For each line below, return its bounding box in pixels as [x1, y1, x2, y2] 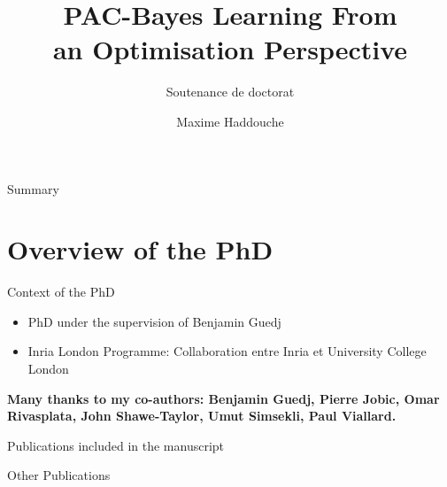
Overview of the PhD [7, 231, 274, 267]
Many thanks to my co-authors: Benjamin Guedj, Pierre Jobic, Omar [7, 389, 440, 407]
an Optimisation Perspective [52, 31, 408, 67]
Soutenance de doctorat [166, 82, 295, 101]
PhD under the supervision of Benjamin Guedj [27, 312, 281, 330]
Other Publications [7, 466, 111, 484]
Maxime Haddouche [176, 112, 284, 130]
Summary [7, 179, 59, 197]
